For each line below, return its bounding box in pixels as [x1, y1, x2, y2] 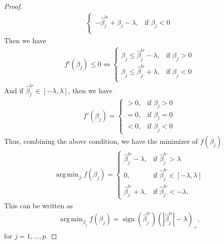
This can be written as [4, 200, 73, 210]
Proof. [4, 1, 22, 11]
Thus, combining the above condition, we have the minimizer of [4, 136, 198, 146]
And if [4, 85, 23, 95]
